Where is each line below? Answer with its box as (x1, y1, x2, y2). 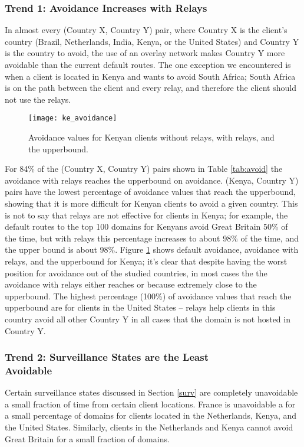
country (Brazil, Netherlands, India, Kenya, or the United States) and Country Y (5, 35, 299, 47)
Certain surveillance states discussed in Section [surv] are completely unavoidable (5, 386, 298, 399)
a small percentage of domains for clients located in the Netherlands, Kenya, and (5, 409, 297, 422)
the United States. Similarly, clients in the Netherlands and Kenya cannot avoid (5, 421, 293, 433)
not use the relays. (5, 93, 71, 105)
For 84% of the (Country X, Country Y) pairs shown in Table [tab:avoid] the (5, 162, 283, 175)
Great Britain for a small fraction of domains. (5, 432, 170, 445)
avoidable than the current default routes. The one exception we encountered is (5, 58, 291, 70)
